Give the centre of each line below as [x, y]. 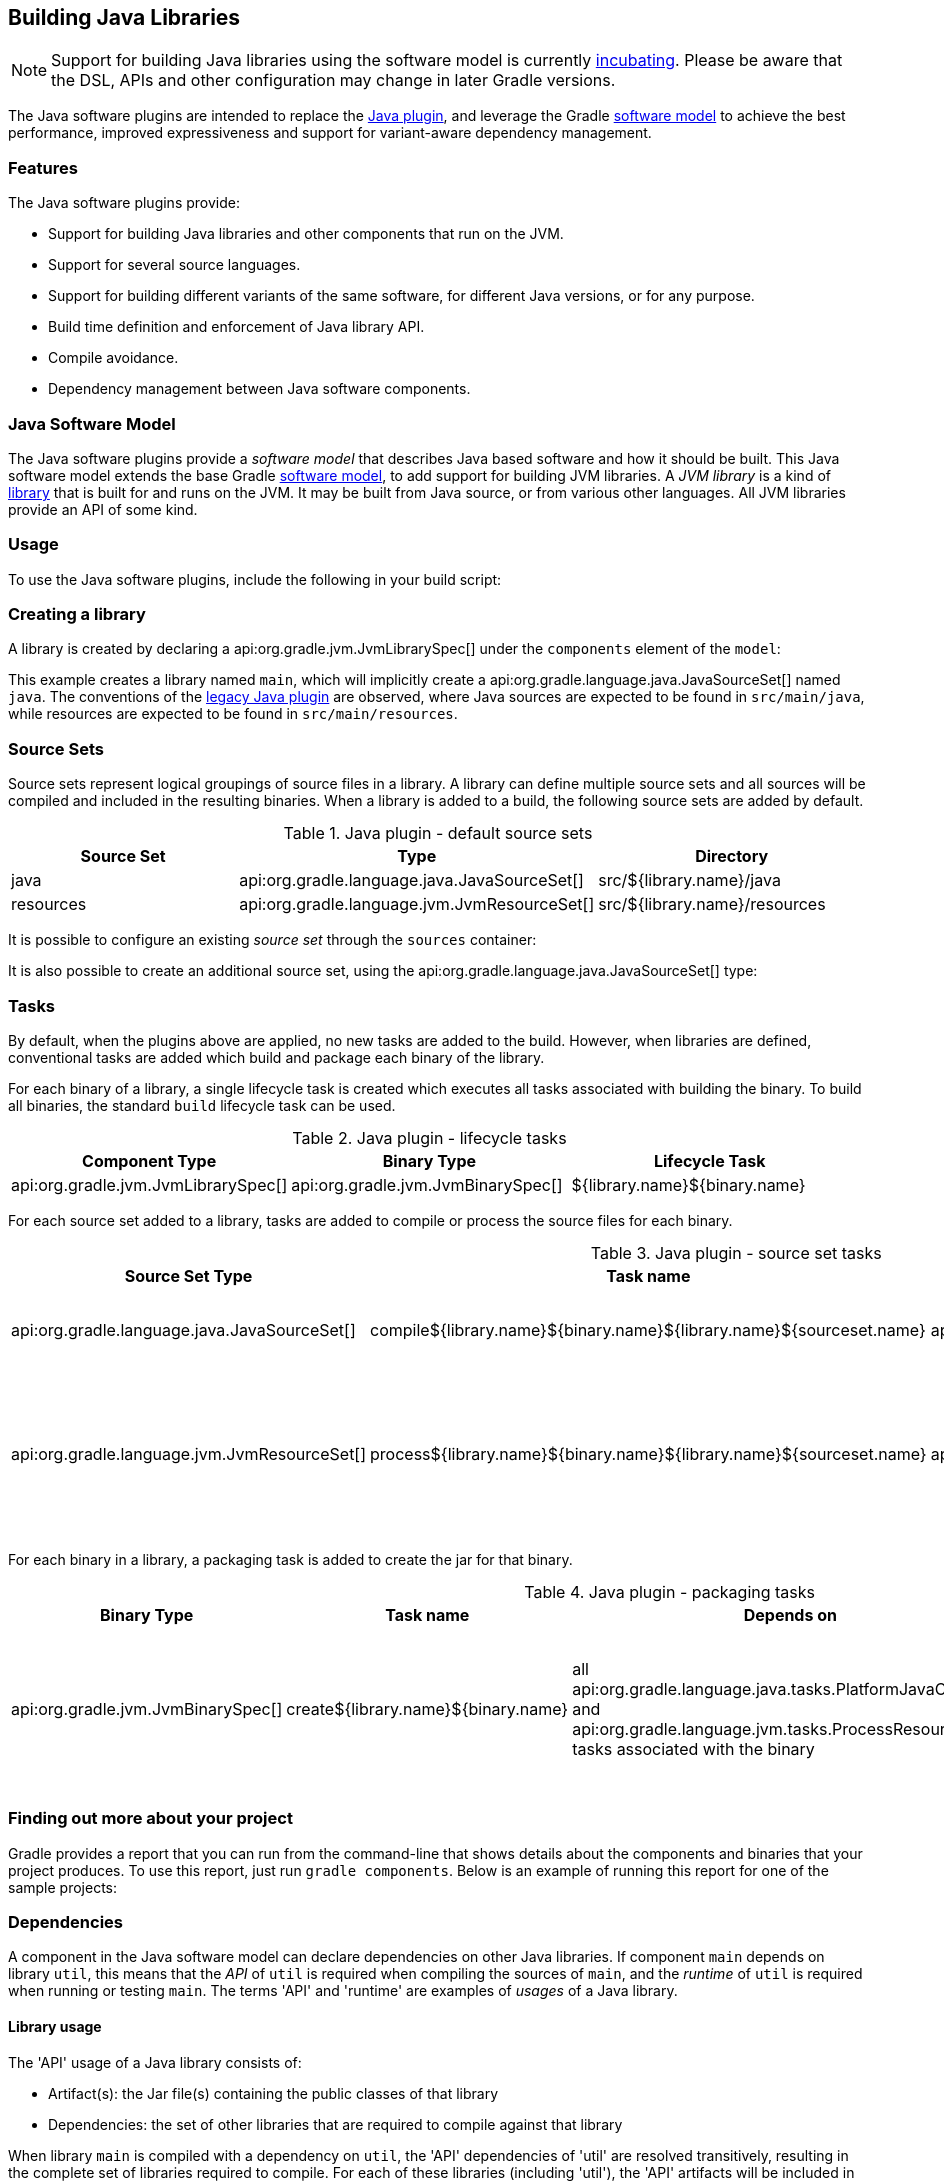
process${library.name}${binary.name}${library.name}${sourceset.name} [648, 1453]
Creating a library [77, 614]
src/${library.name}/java [689, 880]
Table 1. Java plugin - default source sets [438, 833]
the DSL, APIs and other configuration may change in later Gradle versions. [333, 80]
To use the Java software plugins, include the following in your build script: [255, 579]
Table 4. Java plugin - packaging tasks [670, 1591]
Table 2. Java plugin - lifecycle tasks [429, 1137]
